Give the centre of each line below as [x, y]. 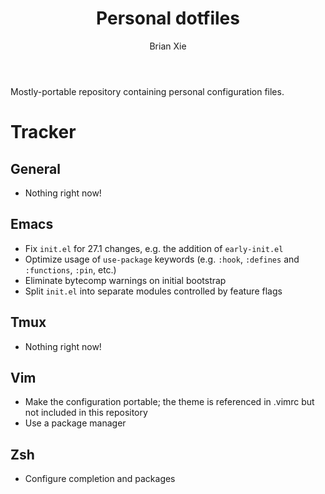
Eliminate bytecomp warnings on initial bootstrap [125, 280]
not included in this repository [86, 413]
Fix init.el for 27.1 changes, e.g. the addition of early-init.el [154, 248]
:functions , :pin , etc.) [70, 269]
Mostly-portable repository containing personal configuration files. [147, 91]
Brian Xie [168, 46]
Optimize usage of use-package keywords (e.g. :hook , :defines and [162, 259]
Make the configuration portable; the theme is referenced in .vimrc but [169, 402]
